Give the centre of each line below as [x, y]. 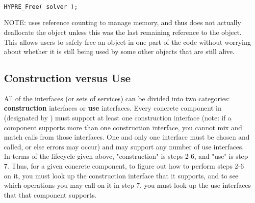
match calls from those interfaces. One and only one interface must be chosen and [127, 137]
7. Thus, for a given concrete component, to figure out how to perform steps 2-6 [124, 166]
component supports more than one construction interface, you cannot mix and [123, 127]
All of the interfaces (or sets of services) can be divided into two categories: [117, 98]
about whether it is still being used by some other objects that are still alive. [119, 51]
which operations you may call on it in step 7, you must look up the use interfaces [127, 185]
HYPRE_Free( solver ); [41, 7]
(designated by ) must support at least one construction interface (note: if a [118, 118]
